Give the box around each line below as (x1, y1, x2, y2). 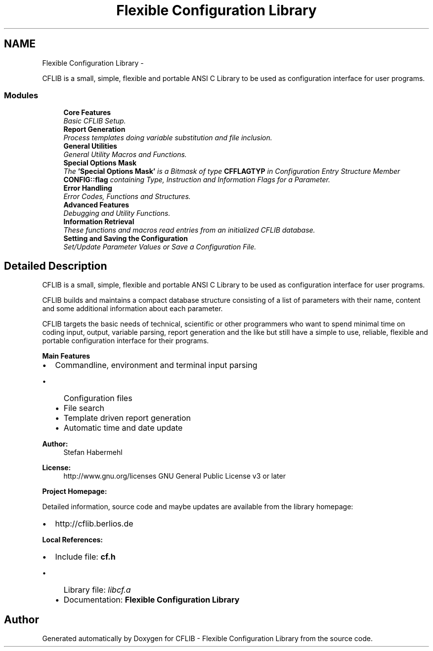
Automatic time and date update (63, 423, 183, 433)
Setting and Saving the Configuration (63, 234, 188, 243)
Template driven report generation (63, 413, 191, 423)
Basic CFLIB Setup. (63, 117, 126, 125)
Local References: (42, 535, 103, 544)
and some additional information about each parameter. (42, 304, 223, 313)
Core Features (63, 108, 111, 117)
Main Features (42, 352, 90, 361)
